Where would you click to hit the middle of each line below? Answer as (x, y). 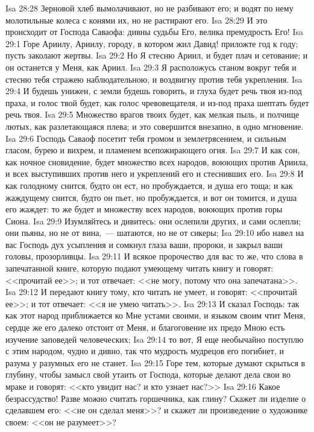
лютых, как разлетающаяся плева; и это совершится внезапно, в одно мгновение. (155, 126)
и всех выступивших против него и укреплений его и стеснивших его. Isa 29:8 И (155, 173)
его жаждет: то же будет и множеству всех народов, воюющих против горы (144, 209)
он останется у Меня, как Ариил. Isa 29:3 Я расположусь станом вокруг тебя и (151, 67)
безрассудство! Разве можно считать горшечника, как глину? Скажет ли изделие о (156, 398)
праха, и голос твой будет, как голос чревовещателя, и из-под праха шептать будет (157, 102)
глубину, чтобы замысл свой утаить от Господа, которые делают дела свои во (148, 374)
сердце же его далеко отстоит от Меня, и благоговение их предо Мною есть (145, 327)
